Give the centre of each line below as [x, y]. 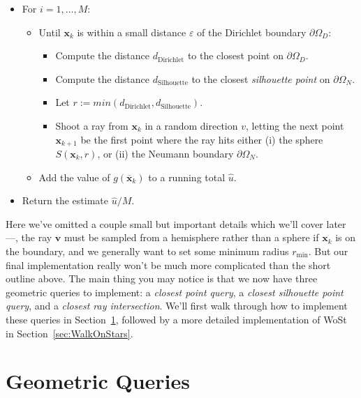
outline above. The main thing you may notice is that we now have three [162, 278]
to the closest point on [235, 55]
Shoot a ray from [92, 125]
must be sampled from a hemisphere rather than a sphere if [191, 237]
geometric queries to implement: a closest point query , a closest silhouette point [175, 292]
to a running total [187, 177]
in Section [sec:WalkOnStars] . [69, 333]
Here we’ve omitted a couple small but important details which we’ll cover [164, 223]
